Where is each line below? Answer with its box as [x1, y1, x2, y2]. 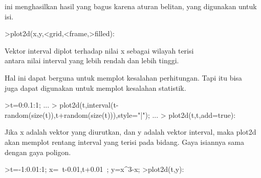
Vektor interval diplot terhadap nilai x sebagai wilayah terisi [5, 45, 194, 56]
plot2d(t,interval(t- [59, 99, 119, 110]
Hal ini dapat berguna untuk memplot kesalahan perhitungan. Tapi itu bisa [5, 72, 242, 83]
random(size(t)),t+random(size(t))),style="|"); [5, 109, 150, 120]
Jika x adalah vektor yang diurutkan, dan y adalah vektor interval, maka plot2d [5, 126, 256, 137]
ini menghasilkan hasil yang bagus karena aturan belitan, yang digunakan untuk [5, 1, 257, 11]
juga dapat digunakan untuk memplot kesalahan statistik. [5, 82, 186, 93]
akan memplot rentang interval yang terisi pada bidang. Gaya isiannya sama [5, 136, 244, 147]
